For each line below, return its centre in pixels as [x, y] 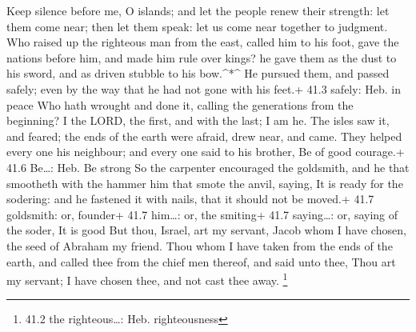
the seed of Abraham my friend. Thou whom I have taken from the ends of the [200, 245]
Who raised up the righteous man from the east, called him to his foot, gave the [203, 42]
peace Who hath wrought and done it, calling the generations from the [180, 104]
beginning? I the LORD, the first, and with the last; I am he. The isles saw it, [198, 120]
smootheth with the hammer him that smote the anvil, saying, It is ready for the [205, 183]
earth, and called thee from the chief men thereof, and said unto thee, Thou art [201, 261]
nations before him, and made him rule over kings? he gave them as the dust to [202, 57]
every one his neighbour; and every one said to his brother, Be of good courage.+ [206, 152]
